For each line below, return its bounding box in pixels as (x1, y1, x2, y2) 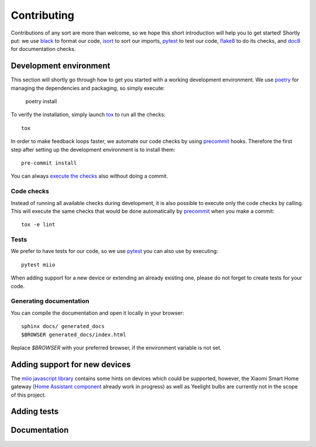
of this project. (11, 391, 46, 398)
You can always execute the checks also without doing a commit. (11, 173, 169, 180)
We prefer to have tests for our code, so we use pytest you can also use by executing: (11, 248, 219, 255)
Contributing (11, 9, 74, 22)
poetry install (25, 98, 57, 105)
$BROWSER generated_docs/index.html (21, 331, 126, 338)
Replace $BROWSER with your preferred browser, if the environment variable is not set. (11, 344, 222, 351)
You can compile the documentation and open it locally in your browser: (11, 309, 184, 316)
